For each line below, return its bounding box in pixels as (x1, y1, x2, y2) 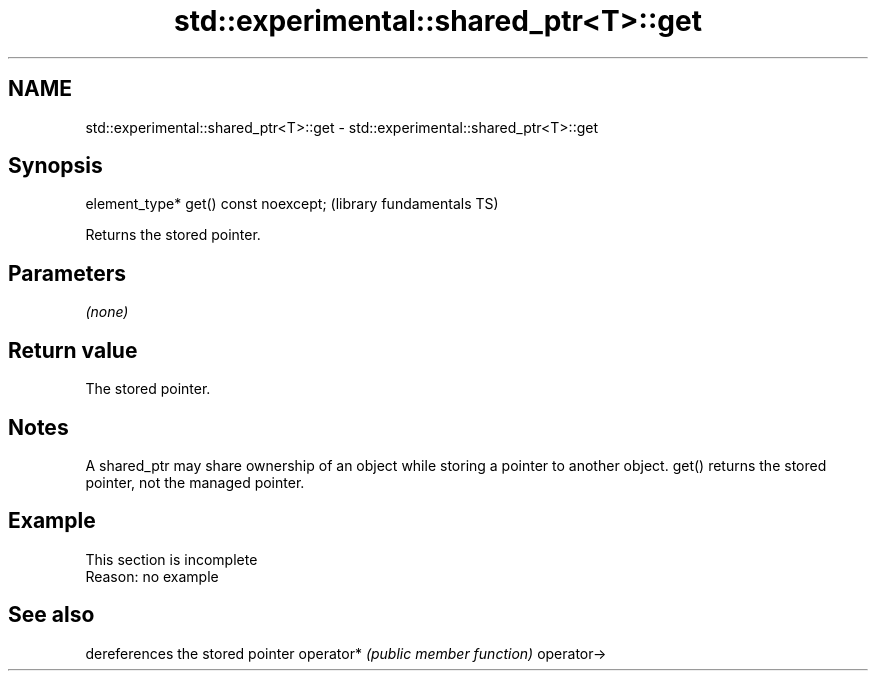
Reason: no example (85, 567, 219, 585)
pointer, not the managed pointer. (85, 473, 305, 491)
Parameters (8, 260, 126, 286)
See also (8, 602, 95, 628)
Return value (8, 337, 138, 363)
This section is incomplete (85, 550, 258, 568)
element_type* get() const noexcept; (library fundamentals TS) (85, 195, 499, 213)
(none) (85, 303, 129, 321)
